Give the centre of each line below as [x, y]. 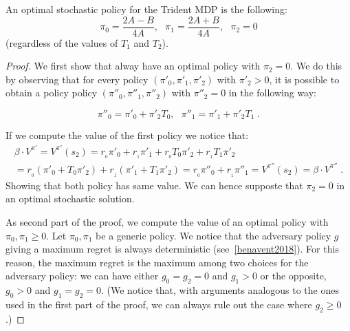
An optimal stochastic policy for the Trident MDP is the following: [146, 9]
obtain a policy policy [52, 93]
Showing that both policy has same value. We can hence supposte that [154, 185]
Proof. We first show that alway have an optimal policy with [133, 66]
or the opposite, [293, 276]
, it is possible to [304, 79]
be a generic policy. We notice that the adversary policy [214, 235]
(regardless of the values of [62, 42]
